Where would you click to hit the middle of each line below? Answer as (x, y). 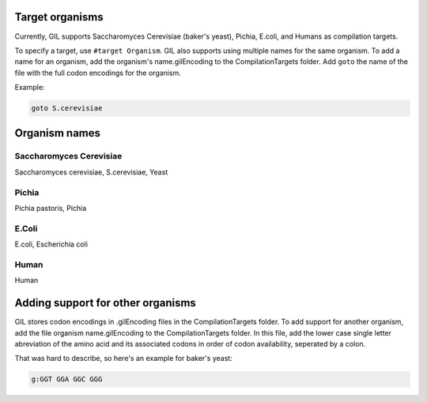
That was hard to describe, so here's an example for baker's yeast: (123, 359)
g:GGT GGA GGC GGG (67, 379)
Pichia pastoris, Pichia (51, 208)
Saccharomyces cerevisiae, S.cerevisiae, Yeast (91, 172)
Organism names (58, 133)
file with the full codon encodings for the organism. (98, 73)
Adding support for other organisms (106, 303)
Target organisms (59, 17)
